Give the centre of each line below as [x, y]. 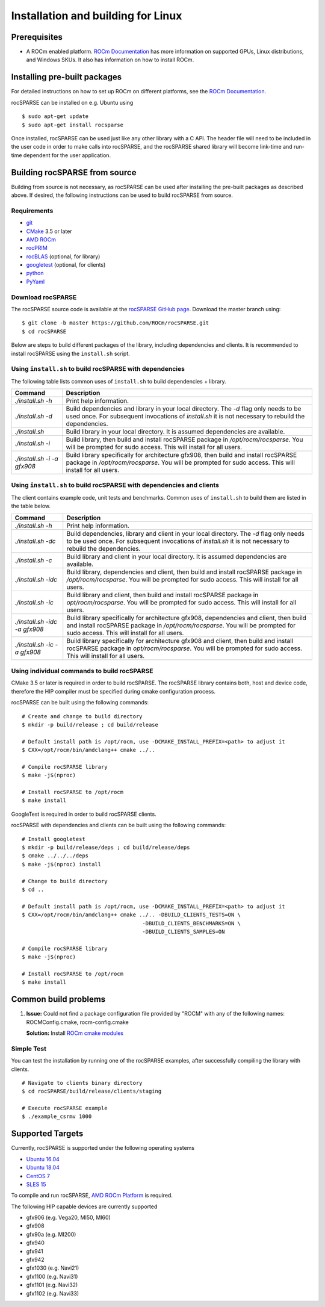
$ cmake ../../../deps [55, 856]
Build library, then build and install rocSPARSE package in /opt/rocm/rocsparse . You [184, 439]
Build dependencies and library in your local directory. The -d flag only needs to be [184, 409]
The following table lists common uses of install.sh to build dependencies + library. [119, 381]
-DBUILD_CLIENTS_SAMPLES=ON [184, 931]
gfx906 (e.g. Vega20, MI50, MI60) [68, 1218]
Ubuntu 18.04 [43, 1167]
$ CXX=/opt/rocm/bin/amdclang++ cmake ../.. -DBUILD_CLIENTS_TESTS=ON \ [131, 915]
